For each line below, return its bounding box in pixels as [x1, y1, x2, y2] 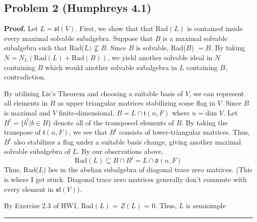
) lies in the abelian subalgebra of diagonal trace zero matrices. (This [43, 164, 253, 175]
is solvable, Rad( [136, 42, 186, 53]
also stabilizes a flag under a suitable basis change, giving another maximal [13, 136, 241, 147]
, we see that [69, 127, 107, 137]
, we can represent [189, 88, 244, 98]
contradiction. [4, 72, 46, 82]
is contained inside [187, 23, 243, 34]
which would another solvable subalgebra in [45, 62, 177, 72]
